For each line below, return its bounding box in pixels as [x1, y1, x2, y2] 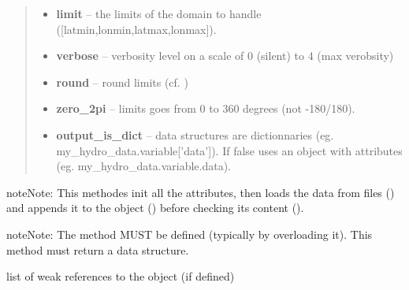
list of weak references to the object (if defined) [6, 268, 235, 284]
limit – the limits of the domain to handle [56, 6, 262, 21]
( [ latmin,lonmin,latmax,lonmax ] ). [56, 20, 217, 37]
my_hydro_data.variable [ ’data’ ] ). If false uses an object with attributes [56, 142, 403, 158]
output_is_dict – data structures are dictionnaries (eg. [56, 126, 334, 143]
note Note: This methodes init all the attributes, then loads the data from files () [6, 184, 395, 200]
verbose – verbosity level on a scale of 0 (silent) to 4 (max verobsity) [56, 47, 394, 64]
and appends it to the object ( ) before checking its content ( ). [6, 199, 304, 216]
